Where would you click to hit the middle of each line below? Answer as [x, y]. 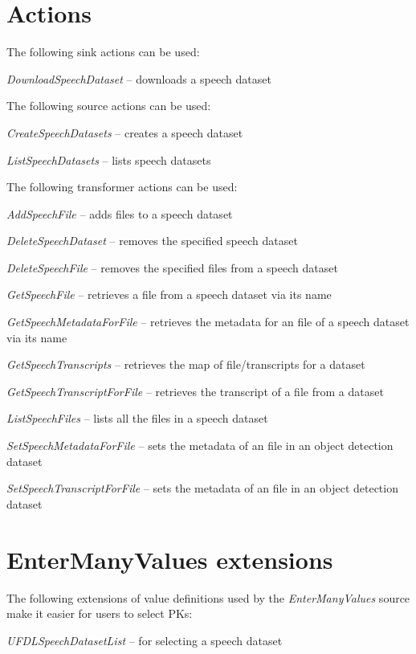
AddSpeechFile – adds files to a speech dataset [120, 213]
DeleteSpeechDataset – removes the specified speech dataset [152, 241]
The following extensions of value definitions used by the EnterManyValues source [208, 597]
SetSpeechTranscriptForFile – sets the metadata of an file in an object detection [202, 488]
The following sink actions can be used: [103, 52]
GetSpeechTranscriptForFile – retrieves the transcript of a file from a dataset [195, 391]
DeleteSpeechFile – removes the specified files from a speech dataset [172, 267]
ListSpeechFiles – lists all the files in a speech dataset [137, 418]
